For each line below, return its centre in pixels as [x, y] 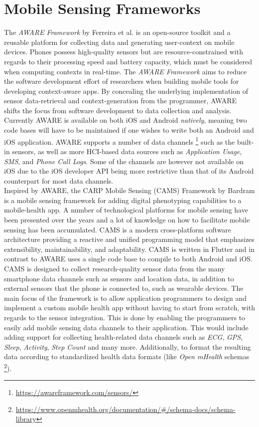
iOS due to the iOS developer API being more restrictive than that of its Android [129, 171]
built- [245, 141]
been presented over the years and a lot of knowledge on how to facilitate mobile [127, 220]
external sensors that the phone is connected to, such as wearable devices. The [124, 288]
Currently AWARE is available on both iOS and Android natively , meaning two [126, 120]
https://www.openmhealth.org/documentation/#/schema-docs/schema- [126, 409]
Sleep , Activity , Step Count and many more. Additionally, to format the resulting [128, 346]
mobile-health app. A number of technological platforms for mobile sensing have [126, 210]
